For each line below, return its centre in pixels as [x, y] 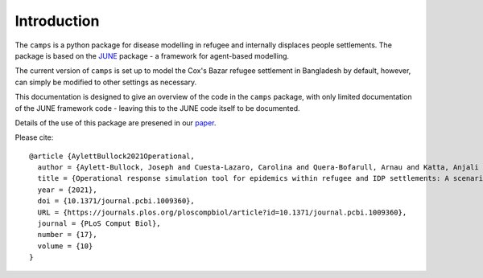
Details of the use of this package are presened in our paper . [116, 123]
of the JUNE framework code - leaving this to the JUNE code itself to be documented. [157, 108]
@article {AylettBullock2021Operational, [112, 156]
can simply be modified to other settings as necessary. [106, 82]
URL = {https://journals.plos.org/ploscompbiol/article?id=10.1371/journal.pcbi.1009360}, [222, 212]
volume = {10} [65, 246]
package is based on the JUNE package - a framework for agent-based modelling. [152, 55]
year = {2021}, [67, 190]
